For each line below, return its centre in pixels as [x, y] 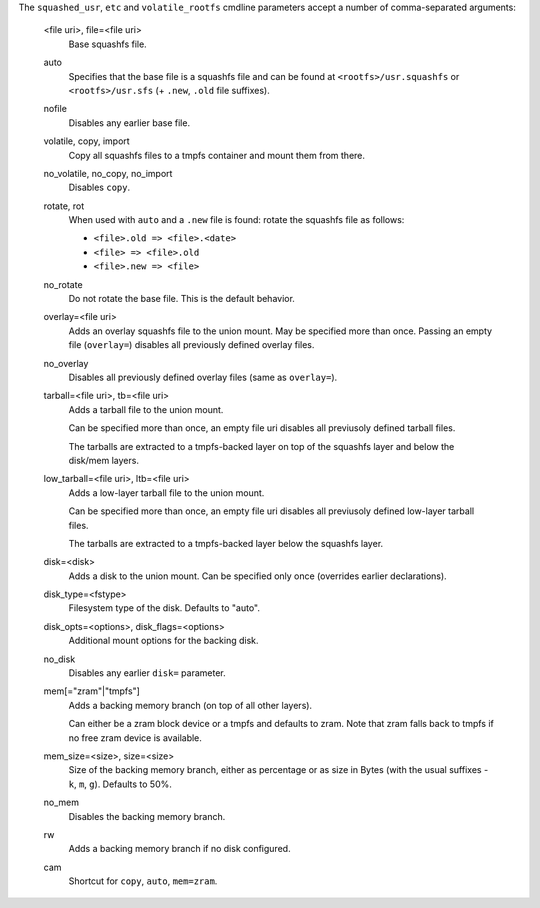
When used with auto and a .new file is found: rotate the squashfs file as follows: [236, 220]
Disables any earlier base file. [129, 122]
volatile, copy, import [86, 141]
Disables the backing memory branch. [147, 816]
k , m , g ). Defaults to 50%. [120, 784]
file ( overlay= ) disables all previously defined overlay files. [191, 345]
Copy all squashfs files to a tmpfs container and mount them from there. [216, 155]
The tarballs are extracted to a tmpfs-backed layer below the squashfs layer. [226, 543]
